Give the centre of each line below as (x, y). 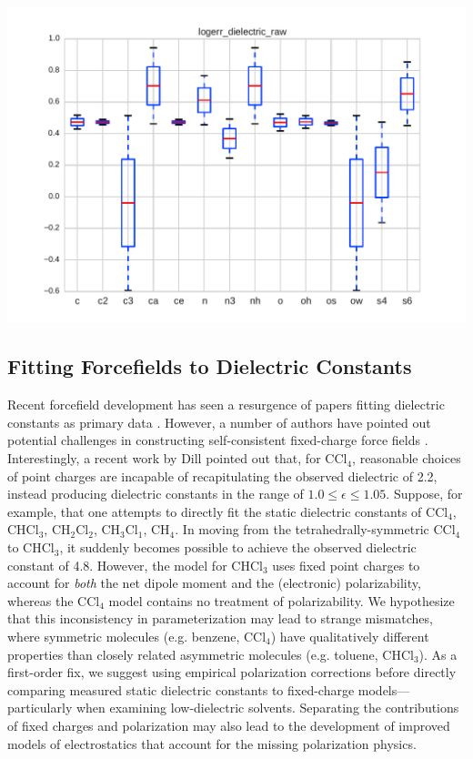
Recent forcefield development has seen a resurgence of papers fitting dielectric (226, 405)
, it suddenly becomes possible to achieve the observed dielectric (238, 547)
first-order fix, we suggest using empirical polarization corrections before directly (232, 672)
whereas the (40, 600)
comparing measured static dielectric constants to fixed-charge (181, 689)
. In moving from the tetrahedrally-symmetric (302, 529)
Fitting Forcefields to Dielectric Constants (210, 366)
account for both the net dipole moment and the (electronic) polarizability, (214, 583)
